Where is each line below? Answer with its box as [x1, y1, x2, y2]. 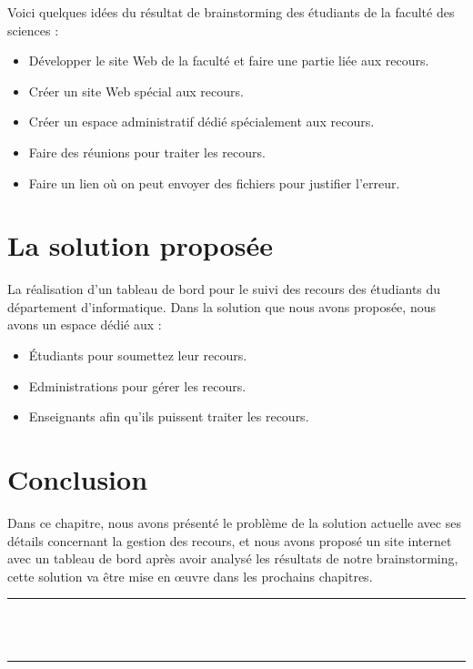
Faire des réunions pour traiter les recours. [28, 142, 266, 161]
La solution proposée [7, 227, 273, 264]
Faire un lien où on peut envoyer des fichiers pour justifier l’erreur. [28, 173, 400, 192]
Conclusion [7, 461, 148, 498]
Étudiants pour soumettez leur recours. [28, 346, 247, 365]
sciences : [7, 20, 59, 39]
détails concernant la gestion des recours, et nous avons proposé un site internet [7, 531, 452, 550]
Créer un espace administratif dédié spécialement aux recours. [28, 112, 375, 131]
